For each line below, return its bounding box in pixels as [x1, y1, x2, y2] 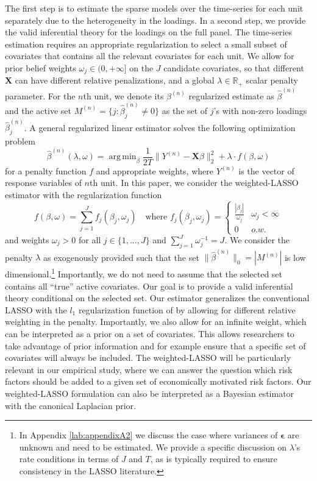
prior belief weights [5, 61, 76, 74]
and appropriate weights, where [96, 164, 213, 177]
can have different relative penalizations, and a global [15, 74, 215, 87]
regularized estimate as [188, 89, 274, 102]
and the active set [5, 104, 71, 116]
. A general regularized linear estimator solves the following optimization [24, 121, 296, 134]
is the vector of [238, 164, 294, 177]
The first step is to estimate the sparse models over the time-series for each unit [5, 2, 304, 14]
